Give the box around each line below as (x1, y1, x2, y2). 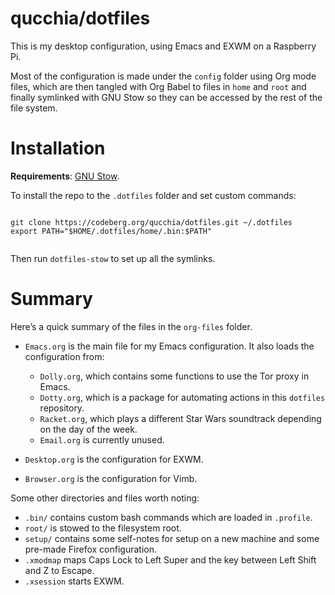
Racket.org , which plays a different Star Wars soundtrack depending (39, 412, 322, 424)
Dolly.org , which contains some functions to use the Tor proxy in (39, 370, 310, 382)
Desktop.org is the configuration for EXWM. (24, 453, 204, 465)
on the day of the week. (39, 423, 138, 435)
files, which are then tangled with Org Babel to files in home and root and (10, 80, 307, 92)
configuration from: (24, 350, 105, 362)
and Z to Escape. (24, 564, 95, 576)
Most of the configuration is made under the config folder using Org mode (10, 70, 317, 82)
